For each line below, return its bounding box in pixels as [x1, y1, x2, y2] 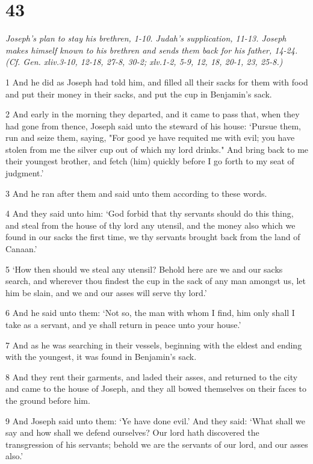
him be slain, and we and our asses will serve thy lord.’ [5, 286, 207, 299]
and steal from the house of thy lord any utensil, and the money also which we [5, 218, 296, 231]
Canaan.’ [5, 243, 37, 255]
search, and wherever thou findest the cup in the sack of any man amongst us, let [5, 274, 306, 287]
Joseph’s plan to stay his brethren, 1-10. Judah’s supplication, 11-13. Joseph [5, 32, 287, 45]
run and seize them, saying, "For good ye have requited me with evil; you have [5, 131, 295, 144]
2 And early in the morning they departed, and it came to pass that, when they [5, 108, 300, 120]
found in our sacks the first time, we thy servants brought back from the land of [5, 230, 300, 243]
